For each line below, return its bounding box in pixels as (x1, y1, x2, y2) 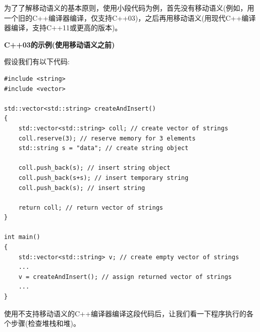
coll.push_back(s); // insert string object (18, 164, 171, 172)
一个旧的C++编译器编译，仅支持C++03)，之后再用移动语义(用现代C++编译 (4, 12, 256, 23)
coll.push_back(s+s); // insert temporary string (18, 174, 189, 181)
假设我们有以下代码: (4, 56, 70, 67)
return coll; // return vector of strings (18, 204, 163, 211)
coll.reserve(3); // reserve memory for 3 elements (18, 134, 196, 142)
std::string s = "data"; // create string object (18, 145, 189, 152)
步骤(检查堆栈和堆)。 (11, 318, 80, 328)
